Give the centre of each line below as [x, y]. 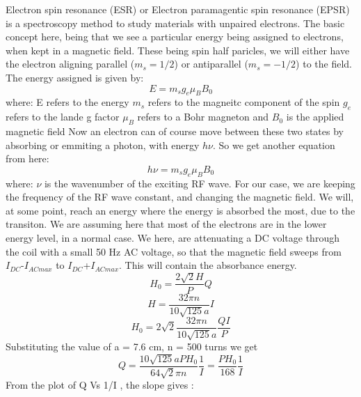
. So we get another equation [274, 145]
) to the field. [324, 64]
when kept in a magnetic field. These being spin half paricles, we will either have [178, 50]
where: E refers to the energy [67, 102]
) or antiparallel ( [211, 64]
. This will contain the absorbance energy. [208, 265]
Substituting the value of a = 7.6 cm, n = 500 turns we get [132, 347]
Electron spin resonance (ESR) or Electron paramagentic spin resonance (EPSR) [178, 9]
